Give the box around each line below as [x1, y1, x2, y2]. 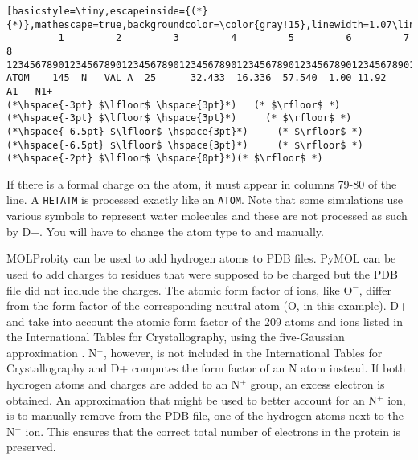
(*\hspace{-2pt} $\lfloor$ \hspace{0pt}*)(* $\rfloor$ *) [6, 153, 323, 165]
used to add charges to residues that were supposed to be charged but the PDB [6, 265, 398, 282]
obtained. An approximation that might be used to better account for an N [6, 391, 378, 408]
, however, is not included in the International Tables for [103, 344, 383, 360]
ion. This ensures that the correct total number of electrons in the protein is [25, 422, 401, 439]
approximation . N [6, 344, 97, 360]
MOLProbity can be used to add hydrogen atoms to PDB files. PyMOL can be [6, 250, 396, 267]
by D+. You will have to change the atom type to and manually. [6, 222, 324, 239]
